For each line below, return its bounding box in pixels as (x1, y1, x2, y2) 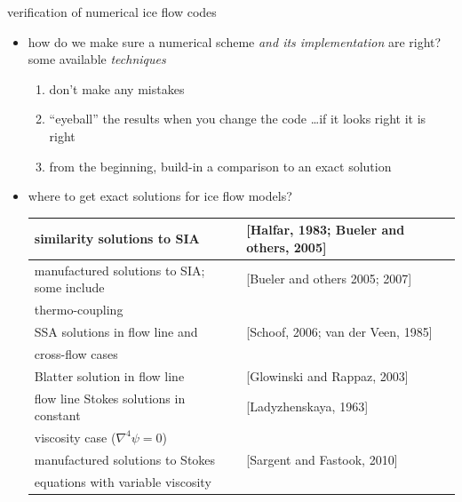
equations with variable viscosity (34, 472, 211, 490)
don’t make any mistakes (49, 79, 185, 98)
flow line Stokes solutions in (34, 388, 186, 407)
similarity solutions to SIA (34, 229, 200, 248)
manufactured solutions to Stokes (34, 450, 216, 468)
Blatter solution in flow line (34, 366, 185, 385)
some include (34, 278, 105, 297)
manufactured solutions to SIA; (34, 260, 205, 279)
